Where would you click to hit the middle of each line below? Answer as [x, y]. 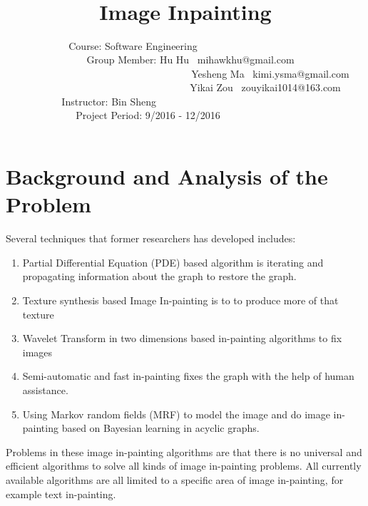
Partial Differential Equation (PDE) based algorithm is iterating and [173, 262]
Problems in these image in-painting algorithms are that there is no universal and [184, 451]
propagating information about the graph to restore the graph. [159, 276]
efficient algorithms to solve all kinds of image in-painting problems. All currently [184, 466]
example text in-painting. [61, 494]
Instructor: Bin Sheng [109, 101]
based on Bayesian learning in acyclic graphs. [160, 428]
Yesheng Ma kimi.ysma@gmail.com [270, 73]
